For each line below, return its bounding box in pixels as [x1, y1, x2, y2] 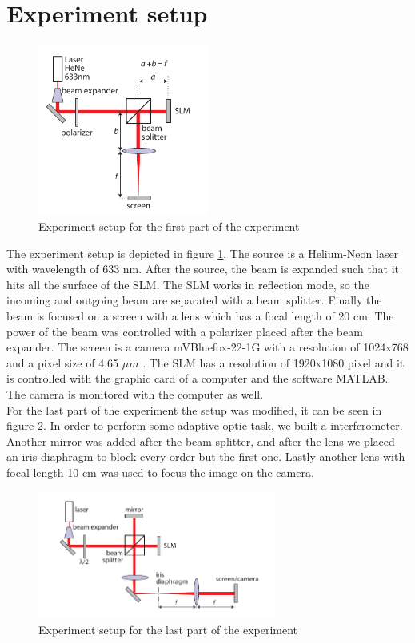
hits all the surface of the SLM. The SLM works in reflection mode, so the [6, 276, 369, 292]
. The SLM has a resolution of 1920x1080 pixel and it [142, 354, 405, 371]
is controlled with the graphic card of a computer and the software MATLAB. [6, 370, 389, 387]
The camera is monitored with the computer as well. [6, 386, 264, 403]
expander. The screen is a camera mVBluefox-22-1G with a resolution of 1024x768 [6, 339, 409, 355]
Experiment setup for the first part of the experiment [38, 218, 300, 235]
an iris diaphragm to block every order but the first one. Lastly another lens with [6, 448, 405, 465]
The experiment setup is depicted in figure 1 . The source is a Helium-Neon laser [6, 244, 399, 261]
